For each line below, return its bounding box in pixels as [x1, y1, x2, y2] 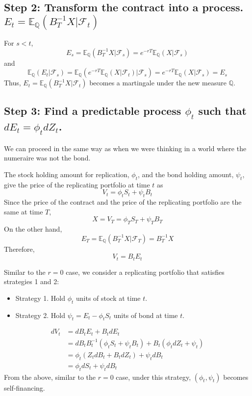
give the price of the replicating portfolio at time [4, 179, 150, 189]
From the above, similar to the [4, 371, 96, 382]
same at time [4, 206, 43, 216]
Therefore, [4, 243, 35, 254]
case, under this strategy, [116, 371, 191, 382]
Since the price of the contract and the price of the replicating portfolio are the [4, 196, 242, 207]
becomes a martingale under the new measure [89, 78, 227, 88]
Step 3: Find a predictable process [4, 103, 181, 118]
